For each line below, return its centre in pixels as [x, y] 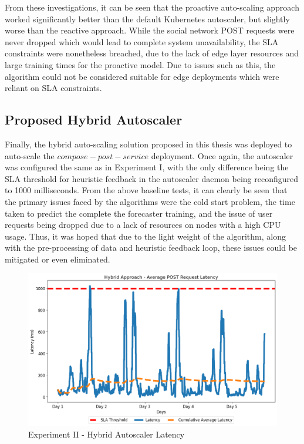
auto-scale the [30, 155]
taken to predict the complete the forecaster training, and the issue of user [139, 213]
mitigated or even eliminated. [58, 259]
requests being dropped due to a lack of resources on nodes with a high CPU [143, 225]
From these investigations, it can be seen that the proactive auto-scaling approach [152, 7]
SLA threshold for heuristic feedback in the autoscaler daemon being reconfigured [152, 178]
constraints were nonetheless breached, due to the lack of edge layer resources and [152, 53]
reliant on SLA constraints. [53, 88]
